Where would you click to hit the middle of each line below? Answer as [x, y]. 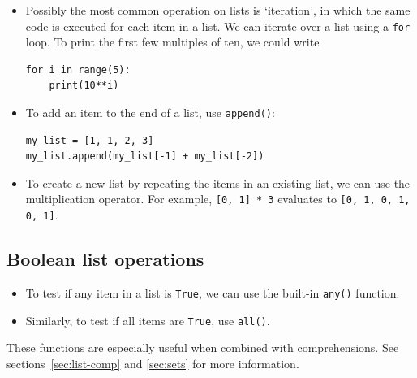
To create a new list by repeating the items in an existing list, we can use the [218, 182]
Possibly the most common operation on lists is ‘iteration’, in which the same [218, 10]
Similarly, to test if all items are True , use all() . [148, 320]
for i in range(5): [78, 70]
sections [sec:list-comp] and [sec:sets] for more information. [153, 363]
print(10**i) [84, 86]
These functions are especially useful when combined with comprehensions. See [203, 348]
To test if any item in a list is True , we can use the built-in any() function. [213, 292]
